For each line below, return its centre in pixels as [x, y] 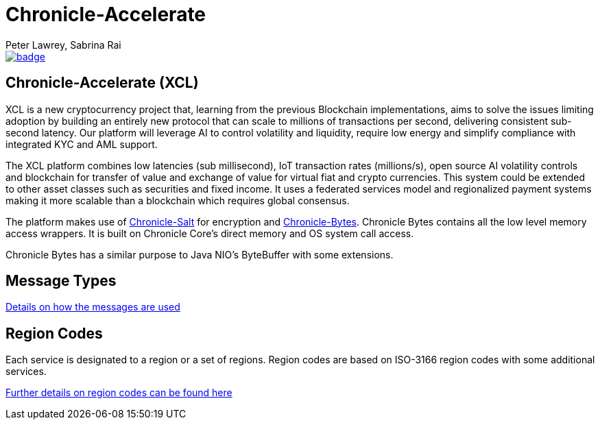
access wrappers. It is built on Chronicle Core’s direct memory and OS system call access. [210, 233]
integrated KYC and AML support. [82, 144]
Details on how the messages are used [93, 307]
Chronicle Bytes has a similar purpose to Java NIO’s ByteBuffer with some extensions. [200, 254]
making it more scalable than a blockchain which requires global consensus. [178, 200]
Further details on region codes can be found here [119, 393]
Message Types [61, 281]
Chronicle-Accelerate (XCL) [102, 83]
